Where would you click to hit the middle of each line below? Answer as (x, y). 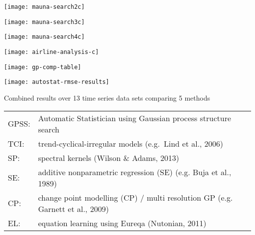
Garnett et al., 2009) (73, 209)
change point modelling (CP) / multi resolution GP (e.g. (135, 197)
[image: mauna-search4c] (44, 37)
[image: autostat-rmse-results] (57, 82)
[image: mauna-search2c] (44, 7)
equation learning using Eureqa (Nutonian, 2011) (122, 223)
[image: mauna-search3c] (44, 22)
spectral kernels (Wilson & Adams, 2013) (109, 157)
